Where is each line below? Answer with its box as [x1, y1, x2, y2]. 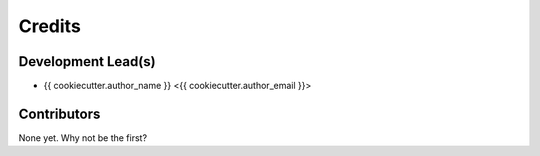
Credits [18, 15, 82, 37]
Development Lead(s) [18, 53, 156, 70]
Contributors [18, 105, 101, 122]
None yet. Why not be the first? [18, 131, 148, 144]
